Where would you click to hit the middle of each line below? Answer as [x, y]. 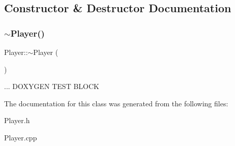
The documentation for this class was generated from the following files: [116, 103]
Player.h [17, 120]
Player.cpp [21, 137]
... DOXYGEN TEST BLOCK [52, 86]
